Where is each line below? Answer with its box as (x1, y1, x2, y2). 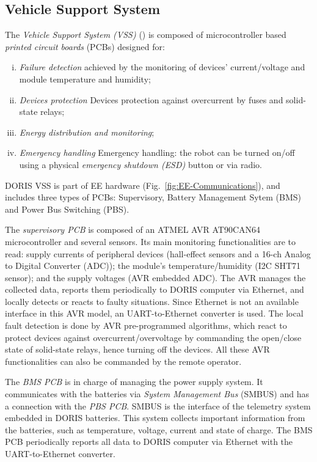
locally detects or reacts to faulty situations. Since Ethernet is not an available (5, 295, 299, 307)
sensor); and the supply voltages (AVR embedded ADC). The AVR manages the (5, 271, 306, 284)
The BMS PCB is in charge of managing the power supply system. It (5, 375, 263, 388)
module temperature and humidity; (19, 72, 151, 85)
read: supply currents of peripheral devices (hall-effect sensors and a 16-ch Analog (5, 247, 311, 260)
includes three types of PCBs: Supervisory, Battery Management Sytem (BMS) (5, 191, 302, 204)
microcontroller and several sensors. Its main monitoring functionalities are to (5, 235, 296, 248)
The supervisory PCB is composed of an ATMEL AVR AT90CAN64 (5, 223, 261, 236)
